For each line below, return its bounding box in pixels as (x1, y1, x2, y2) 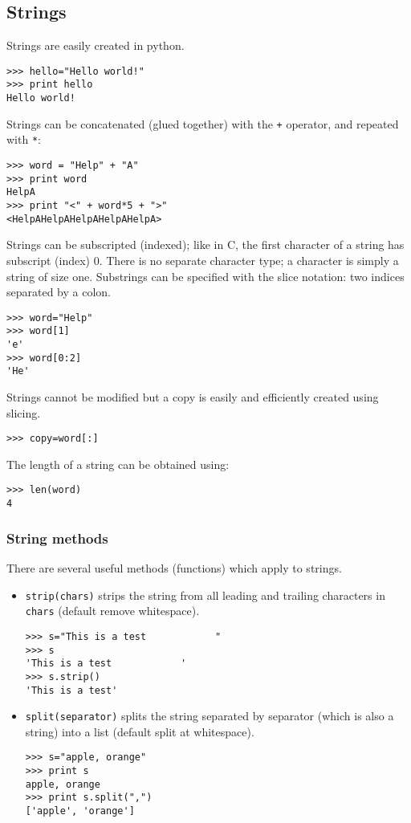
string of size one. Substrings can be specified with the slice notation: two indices (6, 267, 405, 284)
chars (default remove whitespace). (25, 602, 200, 619)
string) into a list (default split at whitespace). (25, 723, 254, 739)
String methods (6, 528, 108, 548)
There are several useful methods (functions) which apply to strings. (6, 559, 342, 576)
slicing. (6, 404, 41, 421)
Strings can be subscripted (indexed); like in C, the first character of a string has (6, 236, 405, 253)
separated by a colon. (6, 283, 112, 300)
